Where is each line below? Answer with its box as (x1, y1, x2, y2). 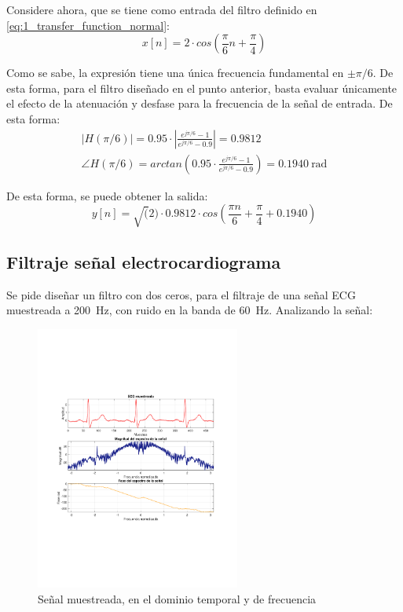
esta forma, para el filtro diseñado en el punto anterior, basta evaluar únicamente (6, 79, 398, 96)
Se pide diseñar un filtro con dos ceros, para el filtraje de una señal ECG (6, 286, 356, 302)
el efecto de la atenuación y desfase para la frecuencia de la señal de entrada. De (6, 95, 393, 112)
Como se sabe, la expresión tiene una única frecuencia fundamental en (6, 64, 344, 81)
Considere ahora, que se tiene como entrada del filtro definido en (6, 2, 317, 17)
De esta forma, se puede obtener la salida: (6, 187, 208, 203)
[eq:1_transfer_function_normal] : (6, 16, 170, 33)
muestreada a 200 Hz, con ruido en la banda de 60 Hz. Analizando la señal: (6, 302, 373, 318)
